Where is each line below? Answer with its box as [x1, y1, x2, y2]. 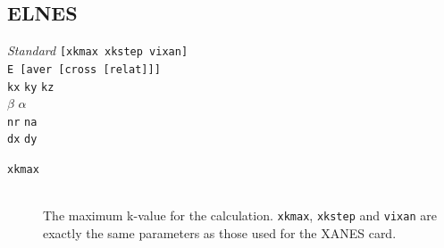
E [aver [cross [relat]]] [7, 62, 161, 76]
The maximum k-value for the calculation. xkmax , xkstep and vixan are [43, 206, 437, 225]
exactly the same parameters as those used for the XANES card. [43, 223, 397, 242]
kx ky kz [7, 80, 54, 94]
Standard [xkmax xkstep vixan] [7, 41, 188, 60]
